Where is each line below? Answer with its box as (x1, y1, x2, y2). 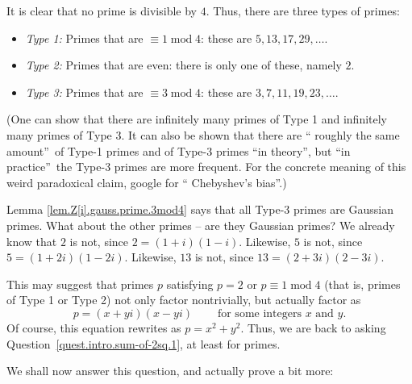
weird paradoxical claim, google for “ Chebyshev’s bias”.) (6, 173, 287, 190)
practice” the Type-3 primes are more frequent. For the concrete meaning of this (6, 158, 406, 175)
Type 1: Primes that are (25, 29, 144, 46)
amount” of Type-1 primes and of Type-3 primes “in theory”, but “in (6, 142, 351, 159)
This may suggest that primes (6, 275, 154, 292)
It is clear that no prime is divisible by (6, 2, 197, 19)
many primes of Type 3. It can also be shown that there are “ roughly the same (6, 126, 400, 143)
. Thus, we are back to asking (240, 319, 386, 336)
